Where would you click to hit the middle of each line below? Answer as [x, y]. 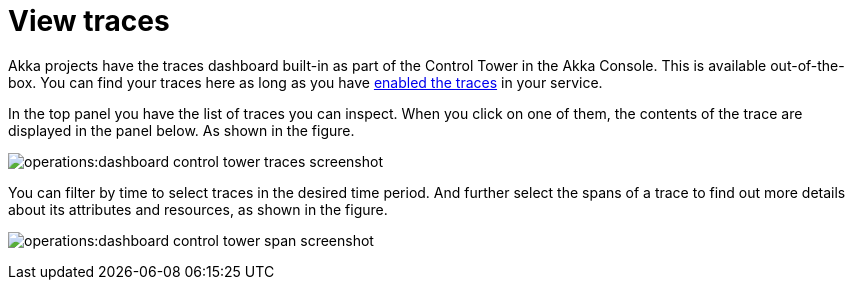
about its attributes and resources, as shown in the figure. [198, 209]
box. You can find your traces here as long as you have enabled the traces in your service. [305, 82]
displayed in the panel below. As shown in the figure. [181, 130]
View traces [89, 21]
